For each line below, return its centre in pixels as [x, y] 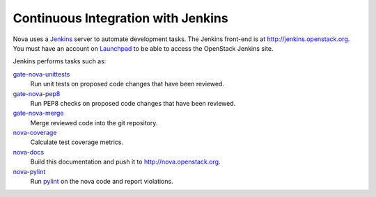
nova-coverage [35, 133]
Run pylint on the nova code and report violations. [102, 182]
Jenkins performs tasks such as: [60, 61]
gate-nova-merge [38, 113]
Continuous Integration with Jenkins [121, 18]
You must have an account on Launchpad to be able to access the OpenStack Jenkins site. [143, 48]
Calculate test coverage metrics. [77, 142]
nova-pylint [29, 171]
